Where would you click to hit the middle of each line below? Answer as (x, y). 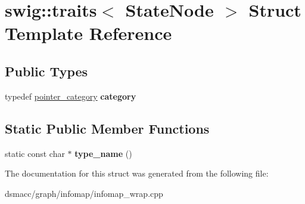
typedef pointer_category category (71, 96)
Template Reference (88, 33)
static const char (35, 153)
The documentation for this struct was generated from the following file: (137, 173)
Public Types (46, 71)
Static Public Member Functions (107, 128)
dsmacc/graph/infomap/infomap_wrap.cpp (84, 193)
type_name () (103, 153)
